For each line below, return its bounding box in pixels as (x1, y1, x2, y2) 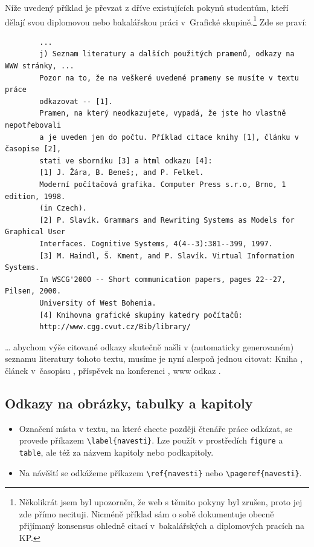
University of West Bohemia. (39, 298, 156, 307)
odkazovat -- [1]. (39, 97, 113, 106)
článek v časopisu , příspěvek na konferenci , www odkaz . (5, 364, 221, 376)
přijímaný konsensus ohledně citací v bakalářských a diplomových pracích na (19, 519, 304, 532)
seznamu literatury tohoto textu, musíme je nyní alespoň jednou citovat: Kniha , (5, 352, 303, 365)
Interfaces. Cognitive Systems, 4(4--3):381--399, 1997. (39, 239, 273, 248)
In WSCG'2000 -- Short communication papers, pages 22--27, (39, 275, 286, 284)
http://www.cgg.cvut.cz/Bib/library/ (39, 323, 191, 332)
